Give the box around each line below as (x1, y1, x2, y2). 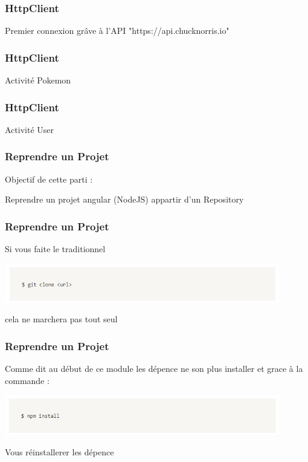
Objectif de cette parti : (5, 172, 93, 185)
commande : (5, 374, 50, 386)
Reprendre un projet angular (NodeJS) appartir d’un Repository (5, 193, 244, 206)
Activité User (5, 123, 54, 135)
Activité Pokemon (5, 74, 71, 86)
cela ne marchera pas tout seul (5, 313, 118, 325)
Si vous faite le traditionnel (5, 242, 106, 255)
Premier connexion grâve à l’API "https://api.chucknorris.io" (5, 24, 229, 37)
